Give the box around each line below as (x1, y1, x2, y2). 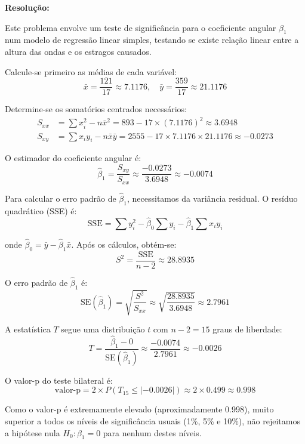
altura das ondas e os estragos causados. (5, 45, 152, 57)
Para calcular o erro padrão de (5, 192, 116, 205)
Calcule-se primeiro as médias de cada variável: (5, 65, 177, 78)
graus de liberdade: (212, 323, 282, 335)
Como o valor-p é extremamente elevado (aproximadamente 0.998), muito (5, 403, 274, 415)
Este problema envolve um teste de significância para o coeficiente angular (5, 21, 276, 33)
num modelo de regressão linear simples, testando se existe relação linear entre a (5, 33, 299, 46)
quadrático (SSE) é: (5, 204, 77, 217)
